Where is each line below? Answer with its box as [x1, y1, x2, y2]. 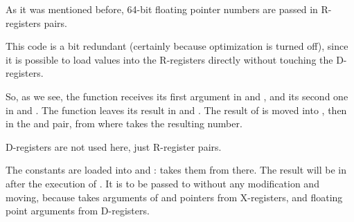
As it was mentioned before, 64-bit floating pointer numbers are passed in [6, 2, 318, 16]
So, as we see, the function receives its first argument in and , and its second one [6, 89, 348, 103]
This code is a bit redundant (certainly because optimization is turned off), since [6, 39, 348, 53]
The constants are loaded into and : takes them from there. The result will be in [6, 163, 346, 177]
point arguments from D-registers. [6, 203, 150, 218]
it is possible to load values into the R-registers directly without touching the [6, 52, 333, 66]
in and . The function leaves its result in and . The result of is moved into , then [6, 102, 347, 117]
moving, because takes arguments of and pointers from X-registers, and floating [6, 189, 343, 204]
